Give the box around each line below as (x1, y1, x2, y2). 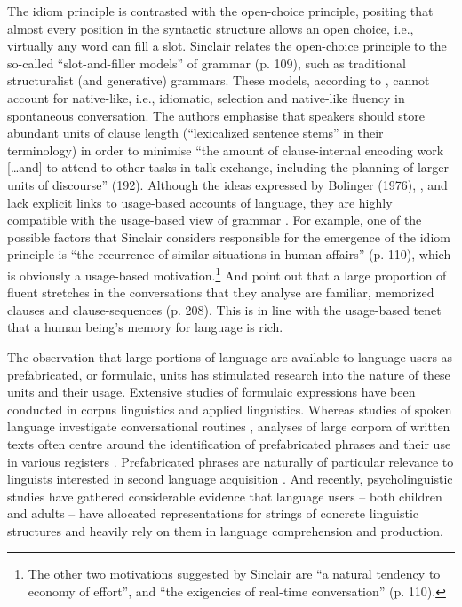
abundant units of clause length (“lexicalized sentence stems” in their (7, 123, 384, 142)
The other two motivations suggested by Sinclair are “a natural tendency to (28, 564, 441, 583)
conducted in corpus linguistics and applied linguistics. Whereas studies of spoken (7, 399, 452, 418)
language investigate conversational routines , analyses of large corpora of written (7, 417, 450, 436)
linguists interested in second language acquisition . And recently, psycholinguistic (7, 469, 453, 488)
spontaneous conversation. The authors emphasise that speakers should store (7, 106, 425, 124)
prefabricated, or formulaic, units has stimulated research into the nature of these (7, 365, 450, 383)
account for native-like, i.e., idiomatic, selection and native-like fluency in (7, 88, 405, 106)
